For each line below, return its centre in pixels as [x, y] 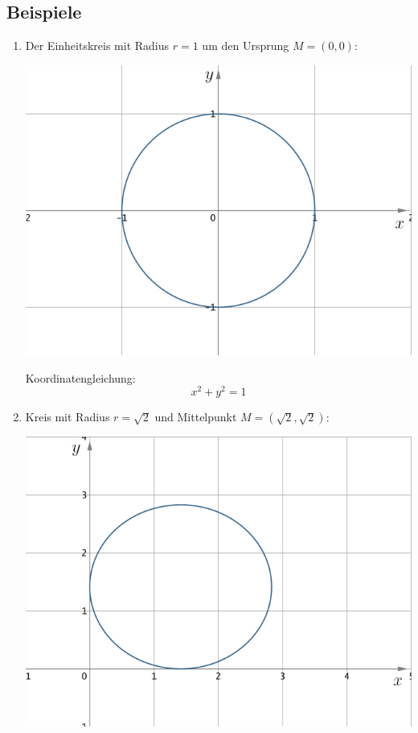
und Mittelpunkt [196, 417]
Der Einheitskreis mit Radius [97, 46]
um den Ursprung [246, 46]
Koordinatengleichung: [80, 377]
